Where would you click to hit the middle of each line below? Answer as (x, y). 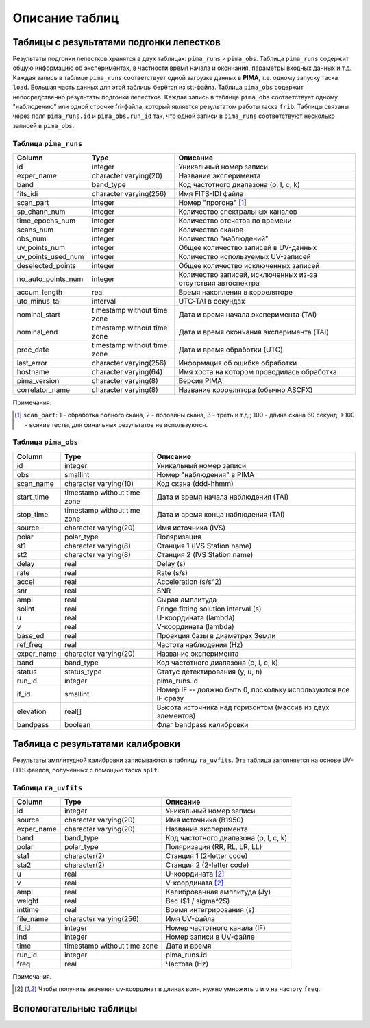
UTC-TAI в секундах (212, 301)
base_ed (30, 635)
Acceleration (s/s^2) (189, 581)
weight (28, 901)
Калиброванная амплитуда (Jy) (218, 892)
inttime (28, 909)
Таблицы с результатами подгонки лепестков (116, 42)
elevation (32, 711)
